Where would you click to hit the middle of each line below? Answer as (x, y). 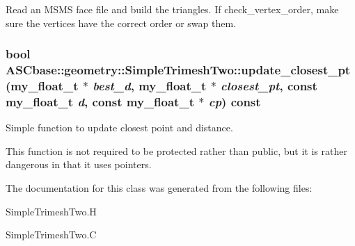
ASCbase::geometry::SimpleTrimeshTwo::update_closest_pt (178, 70)
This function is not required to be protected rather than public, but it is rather (176, 150)
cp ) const (235, 101)
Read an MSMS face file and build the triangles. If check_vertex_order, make (172, 9)
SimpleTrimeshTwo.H (51, 211)
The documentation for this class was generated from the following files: (159, 187)
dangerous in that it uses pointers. (79, 164)
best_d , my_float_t (150, 85)
